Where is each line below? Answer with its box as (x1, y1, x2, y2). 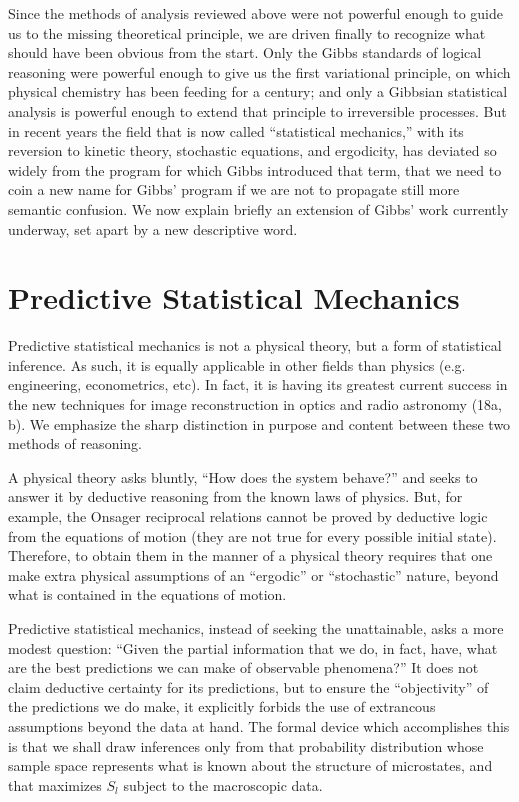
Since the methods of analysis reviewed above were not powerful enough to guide (8, 3, 503, 23)
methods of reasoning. (8, 433, 142, 454)
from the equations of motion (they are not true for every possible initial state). (8, 525, 497, 546)
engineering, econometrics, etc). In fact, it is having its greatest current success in (8, 374, 508, 395)
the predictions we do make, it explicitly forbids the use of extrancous (8, 696, 436, 717)
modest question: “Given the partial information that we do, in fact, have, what (8, 637, 498, 658)
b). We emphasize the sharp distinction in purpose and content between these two (8, 413, 511, 434)
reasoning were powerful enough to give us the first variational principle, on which (8, 61, 511, 82)
